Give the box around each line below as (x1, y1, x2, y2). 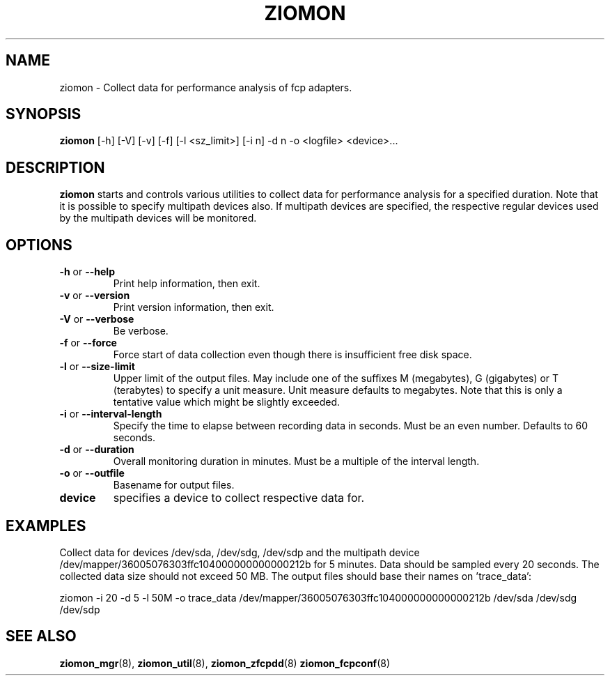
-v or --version (59, 289, 130, 302)
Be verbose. (113, 325, 169, 337)
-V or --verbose (59, 313, 134, 326)
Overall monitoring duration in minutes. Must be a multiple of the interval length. (113, 455, 480, 468)
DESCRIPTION (6, 158, 105, 176)
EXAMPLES (6, 517, 86, 535)
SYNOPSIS (6, 105, 81, 123)
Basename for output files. (113, 479, 235, 491)
